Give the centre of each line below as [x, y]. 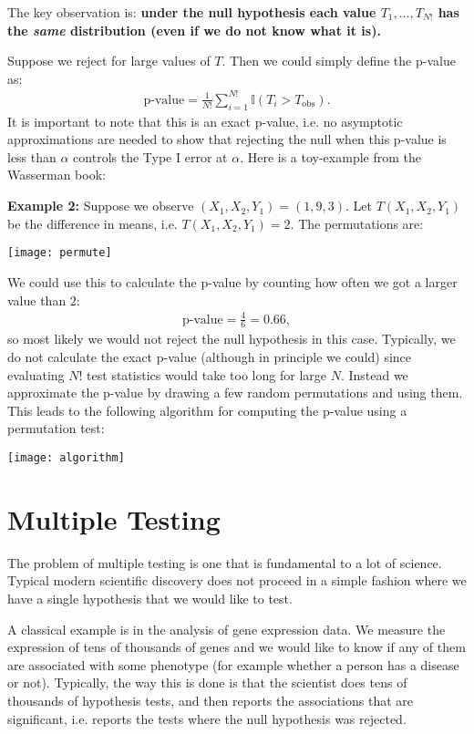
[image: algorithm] [66, 458]
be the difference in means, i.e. [93, 223]
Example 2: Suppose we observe [101, 206]
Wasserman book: [57, 175]
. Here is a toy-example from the [330, 156]
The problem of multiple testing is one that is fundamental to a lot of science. [225, 562]
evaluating [36, 374]
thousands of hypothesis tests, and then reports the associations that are [211, 700]
